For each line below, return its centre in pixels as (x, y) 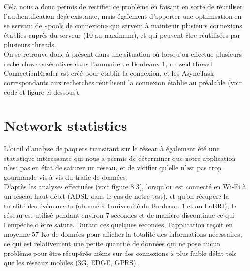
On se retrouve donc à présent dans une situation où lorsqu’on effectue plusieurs (123, 54)
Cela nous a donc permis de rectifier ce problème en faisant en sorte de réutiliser (123, 6)
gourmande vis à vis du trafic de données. (66, 177)
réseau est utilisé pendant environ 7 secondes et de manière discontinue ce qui (119, 215)
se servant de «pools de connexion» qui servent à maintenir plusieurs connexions (123, 25)
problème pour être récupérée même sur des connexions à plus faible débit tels (120, 253)
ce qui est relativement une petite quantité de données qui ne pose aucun (112, 243)
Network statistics (66, 125)
